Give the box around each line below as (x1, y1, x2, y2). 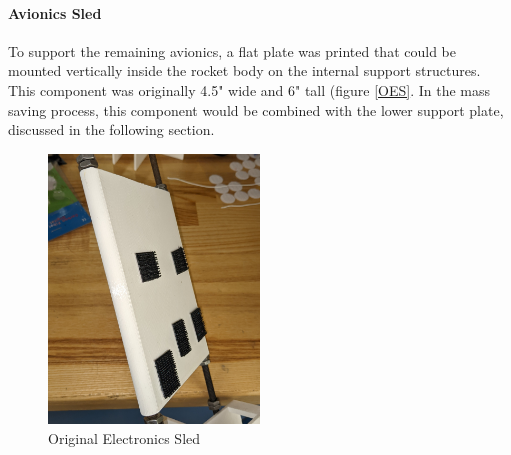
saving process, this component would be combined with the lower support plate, (8, 99, 504, 120)
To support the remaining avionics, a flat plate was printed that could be (8, 40, 456, 61)
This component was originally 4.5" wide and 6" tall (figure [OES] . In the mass (8, 79, 491, 100)
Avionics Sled (8, 2, 102, 23)
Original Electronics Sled (48, 427, 201, 448)
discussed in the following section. (8, 119, 215, 140)
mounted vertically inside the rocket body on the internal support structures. (8, 60, 481, 81)
